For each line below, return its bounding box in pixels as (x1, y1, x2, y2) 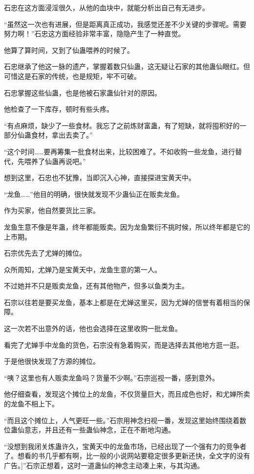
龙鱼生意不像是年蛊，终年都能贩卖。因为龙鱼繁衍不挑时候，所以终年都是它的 (4, 221, 250, 232)
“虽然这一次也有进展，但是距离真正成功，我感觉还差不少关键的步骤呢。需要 (4, 19, 247, 29)
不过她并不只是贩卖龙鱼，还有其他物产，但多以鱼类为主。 (4, 281, 189, 291)
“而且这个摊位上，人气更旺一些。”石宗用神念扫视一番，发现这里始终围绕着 (4, 415, 240, 425)
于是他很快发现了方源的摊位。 (4, 356, 100, 366)
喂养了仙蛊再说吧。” (24, 156, 86, 166)
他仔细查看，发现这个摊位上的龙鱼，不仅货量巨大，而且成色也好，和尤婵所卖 (4, 389, 250, 399)
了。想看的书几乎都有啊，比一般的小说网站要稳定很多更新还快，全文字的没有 (4, 450, 250, 461)
